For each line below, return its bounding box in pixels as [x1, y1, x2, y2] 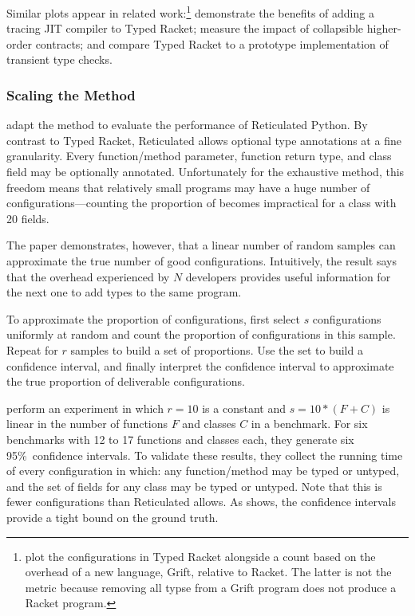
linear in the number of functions [6, 415, 168, 432]
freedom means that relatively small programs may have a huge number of [6, 179, 370, 195]
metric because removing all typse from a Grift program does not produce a [25, 579, 397, 595]
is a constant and [202, 399, 286, 416]
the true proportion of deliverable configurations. [6, 373, 245, 390]
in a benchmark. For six [251, 415, 368, 432]
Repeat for [6, 341, 58, 358]
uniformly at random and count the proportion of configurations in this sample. [6, 326, 396, 343]
